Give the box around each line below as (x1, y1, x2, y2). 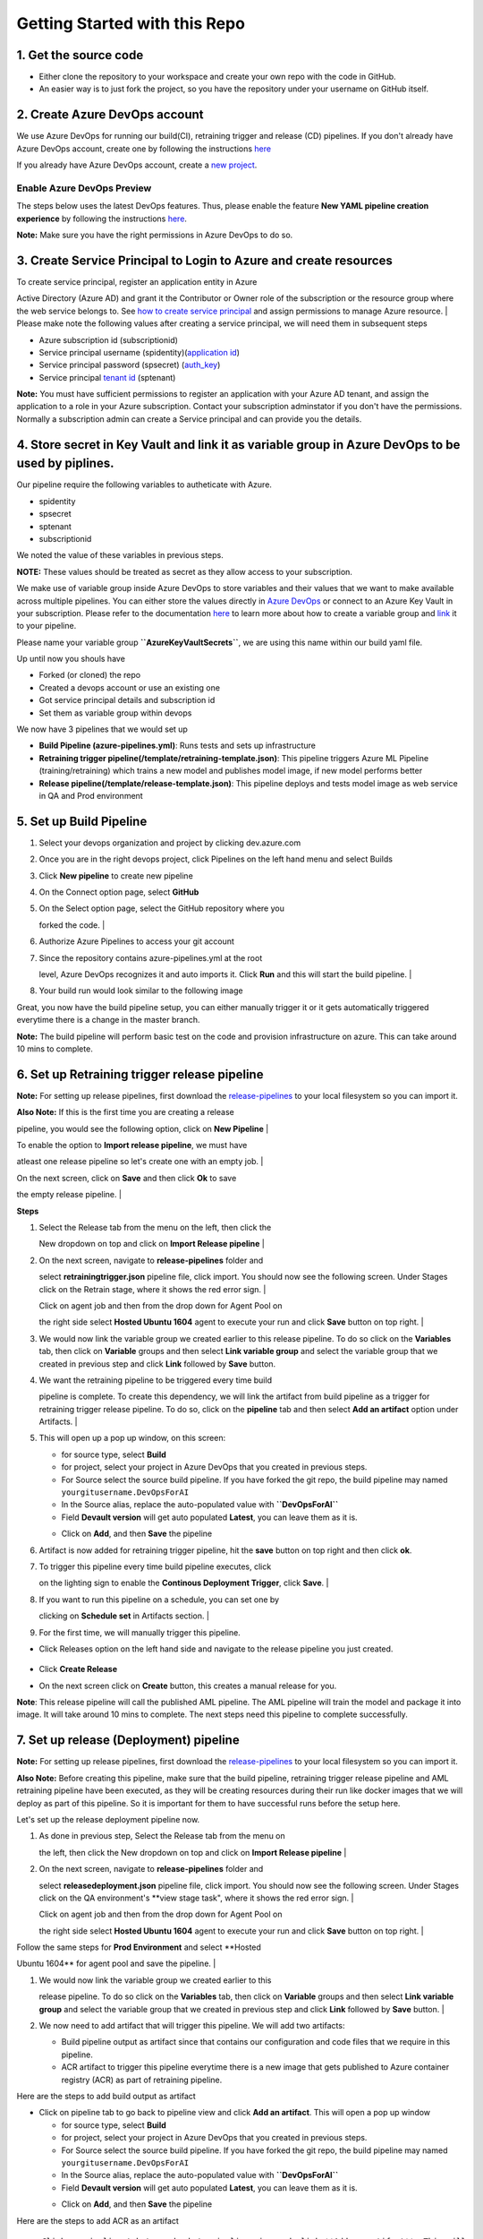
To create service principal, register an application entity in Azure (16, 276, 258, 287)
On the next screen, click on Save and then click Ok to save (16, 1172, 237, 1183)
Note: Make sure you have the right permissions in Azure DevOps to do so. (16, 229, 293, 241)
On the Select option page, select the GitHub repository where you (38, 903, 285, 914)
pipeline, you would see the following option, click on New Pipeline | (16, 1123, 269, 1134)
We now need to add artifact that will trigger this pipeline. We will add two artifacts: (38, 2020, 345, 2031)
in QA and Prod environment (38, 790, 143, 801)
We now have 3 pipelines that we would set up (16, 724, 188, 734)
